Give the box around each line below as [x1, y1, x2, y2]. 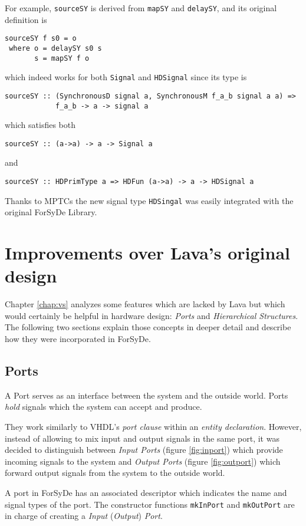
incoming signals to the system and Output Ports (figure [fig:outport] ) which [5, 455, 281, 467]
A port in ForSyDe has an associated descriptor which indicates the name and [5, 486, 287, 498]
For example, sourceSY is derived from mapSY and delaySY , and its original [5, 2, 277, 14]
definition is [5, 13, 47, 25]
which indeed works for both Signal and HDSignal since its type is [5, 71, 247, 83]
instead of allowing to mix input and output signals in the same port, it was [5, 432, 279, 444]
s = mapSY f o [34, 54, 90, 63]
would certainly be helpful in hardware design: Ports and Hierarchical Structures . [5, 309, 298, 321]
